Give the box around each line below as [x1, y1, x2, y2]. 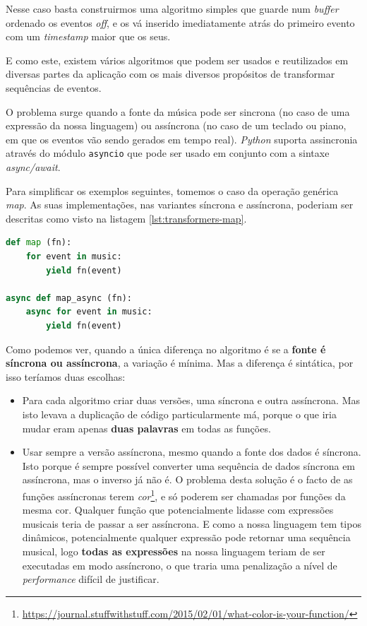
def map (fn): [6, 237, 72, 248]
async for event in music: [25, 307, 152, 317]
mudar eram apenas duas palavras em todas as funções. [22, 420, 271, 435]
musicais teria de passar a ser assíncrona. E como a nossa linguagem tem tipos [22, 516, 361, 531]
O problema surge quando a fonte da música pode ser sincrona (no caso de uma [6, 104, 350, 119]
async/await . [6, 160, 61, 174]
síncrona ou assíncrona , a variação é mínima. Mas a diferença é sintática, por [6, 355, 354, 370]
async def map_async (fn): [6, 293, 132, 303]
